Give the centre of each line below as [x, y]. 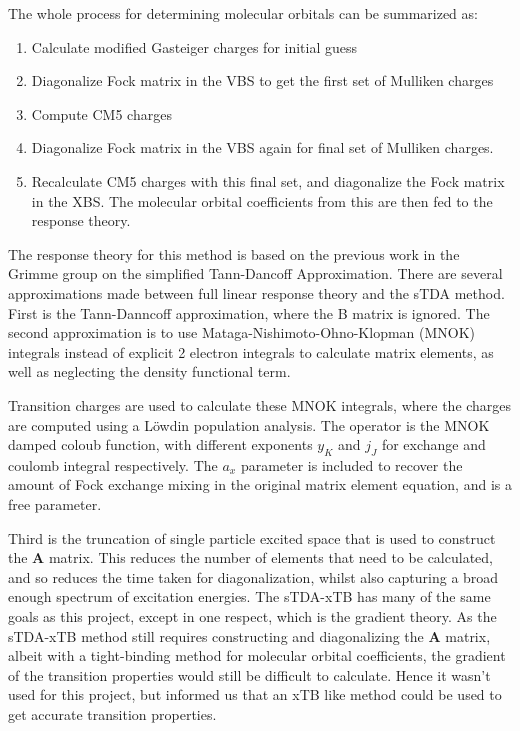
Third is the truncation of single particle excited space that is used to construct [252, 537]
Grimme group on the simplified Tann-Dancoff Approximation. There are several [255, 273]
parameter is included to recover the [351, 464]
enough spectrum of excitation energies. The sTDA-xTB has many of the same [249, 596]
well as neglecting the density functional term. [149, 371]
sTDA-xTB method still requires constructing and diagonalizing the [216, 635]
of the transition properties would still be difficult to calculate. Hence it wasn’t [249, 674]
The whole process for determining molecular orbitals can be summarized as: [243, 13]
